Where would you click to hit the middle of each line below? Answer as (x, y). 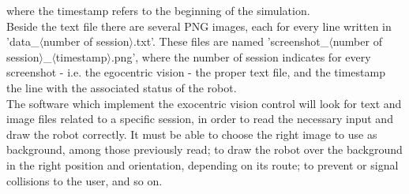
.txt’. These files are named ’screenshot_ (231, 41)
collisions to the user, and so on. (84, 180)
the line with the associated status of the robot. (122, 87)
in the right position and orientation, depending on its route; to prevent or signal (203, 164)
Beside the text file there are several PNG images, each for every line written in (199, 26)
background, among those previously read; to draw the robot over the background (204, 149)
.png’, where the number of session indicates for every (241, 56)
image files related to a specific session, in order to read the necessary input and (200, 119)
